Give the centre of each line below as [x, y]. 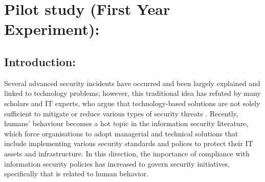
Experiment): [52, 29]
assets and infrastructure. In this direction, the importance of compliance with [127, 153]
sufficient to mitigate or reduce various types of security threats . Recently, [121, 113]
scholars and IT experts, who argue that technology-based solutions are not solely [132, 103]
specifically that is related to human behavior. [76, 174]
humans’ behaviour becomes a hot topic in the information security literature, [126, 123]
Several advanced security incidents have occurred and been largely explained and [132, 83]
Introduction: [40, 61]
